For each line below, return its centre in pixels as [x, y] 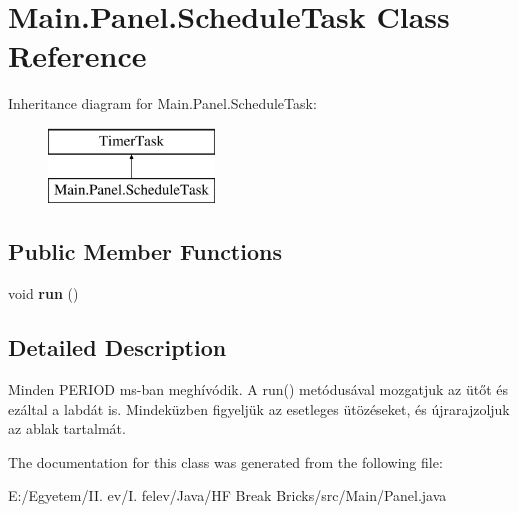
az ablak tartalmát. [67, 428]
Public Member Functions [145, 251]
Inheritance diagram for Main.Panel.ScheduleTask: [162, 103]
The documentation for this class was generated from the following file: [225, 461]
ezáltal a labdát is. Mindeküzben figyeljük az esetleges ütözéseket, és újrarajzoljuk [259, 408]
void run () [43, 293]
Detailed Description [117, 347]
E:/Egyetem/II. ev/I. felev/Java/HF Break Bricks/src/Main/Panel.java [227, 495]
